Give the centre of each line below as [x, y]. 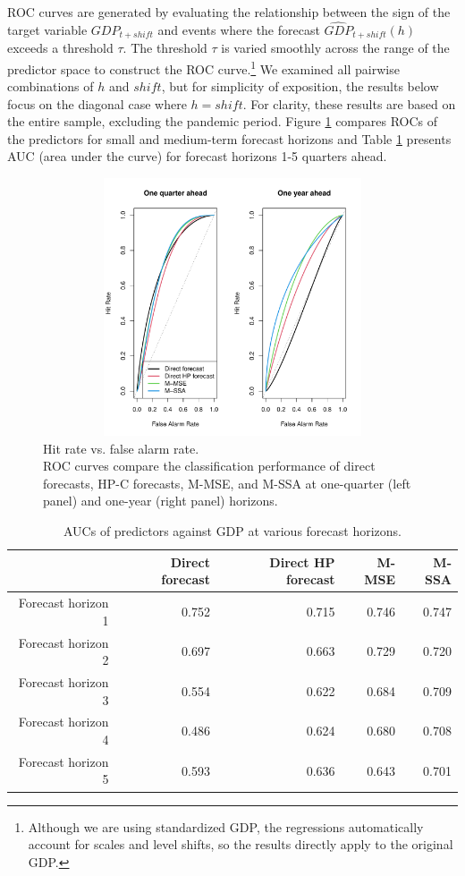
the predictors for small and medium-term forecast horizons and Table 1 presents [229, 138]
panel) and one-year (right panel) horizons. [161, 501]
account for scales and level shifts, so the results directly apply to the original [241, 844]
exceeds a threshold [60, 48]
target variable [47, 29]
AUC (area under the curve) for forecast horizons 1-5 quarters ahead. [197, 156]
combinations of [51, 86]
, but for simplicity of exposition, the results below [300, 86]
